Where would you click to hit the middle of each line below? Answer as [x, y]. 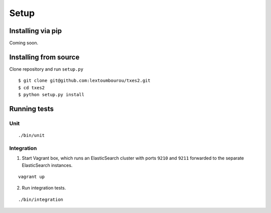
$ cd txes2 [32, 87]
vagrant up [32, 177]
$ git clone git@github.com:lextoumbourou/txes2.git [84, 81]
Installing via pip [36, 31]
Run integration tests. [44, 188]
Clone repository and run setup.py [46, 69]
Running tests [32, 109]
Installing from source [44, 57]
